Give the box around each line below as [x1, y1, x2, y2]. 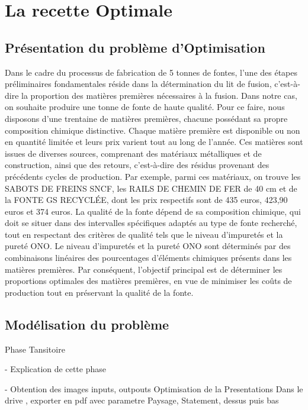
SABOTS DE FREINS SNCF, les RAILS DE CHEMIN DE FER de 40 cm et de [5, 182, 297, 194]
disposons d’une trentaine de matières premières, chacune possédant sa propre [5, 112, 288, 124]
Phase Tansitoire [5, 343, 65, 355]
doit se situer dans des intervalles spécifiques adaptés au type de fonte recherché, [5, 217, 297, 229]
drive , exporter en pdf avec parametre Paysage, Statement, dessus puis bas [5, 394, 279, 406]
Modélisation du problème [5, 315, 169, 333]
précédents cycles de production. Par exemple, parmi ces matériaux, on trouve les [5, 170, 301, 182]
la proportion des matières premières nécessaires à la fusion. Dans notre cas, [21, 89, 297, 101]
